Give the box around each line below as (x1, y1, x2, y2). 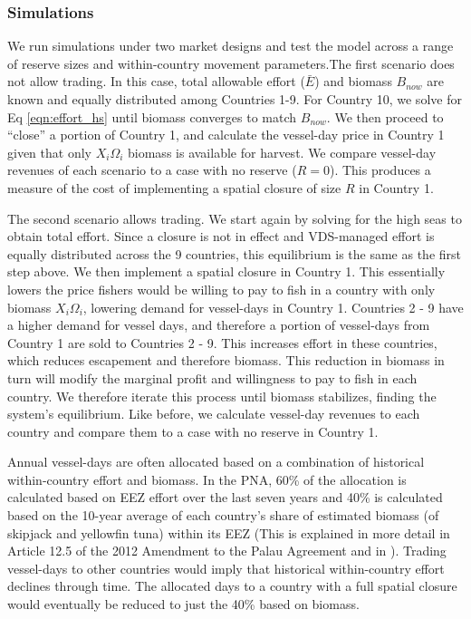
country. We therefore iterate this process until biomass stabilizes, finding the (7, 386, 437, 405)
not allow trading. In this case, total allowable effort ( (7, 72, 305, 91)
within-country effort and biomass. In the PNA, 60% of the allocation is (7, 469, 407, 488)
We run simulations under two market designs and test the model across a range (7, 36, 454, 55)
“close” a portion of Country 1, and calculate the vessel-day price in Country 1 (7, 125, 445, 144)
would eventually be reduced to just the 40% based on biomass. (7, 595, 360, 614)
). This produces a (329, 160, 431, 179)
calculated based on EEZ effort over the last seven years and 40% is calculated (7, 488, 443, 507)
